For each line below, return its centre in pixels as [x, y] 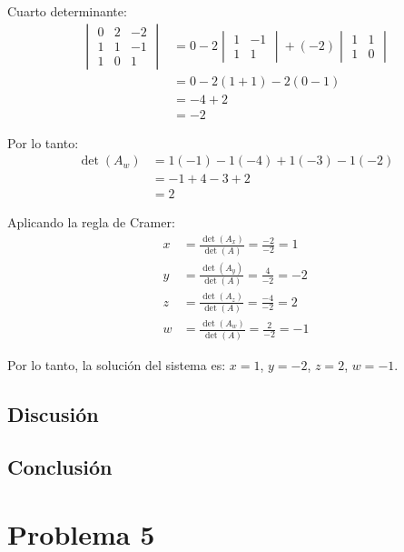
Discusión [53, 413]
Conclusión [60, 467]
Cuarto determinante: [67, 11]
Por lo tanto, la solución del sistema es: [117, 364]
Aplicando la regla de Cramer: [91, 222]
